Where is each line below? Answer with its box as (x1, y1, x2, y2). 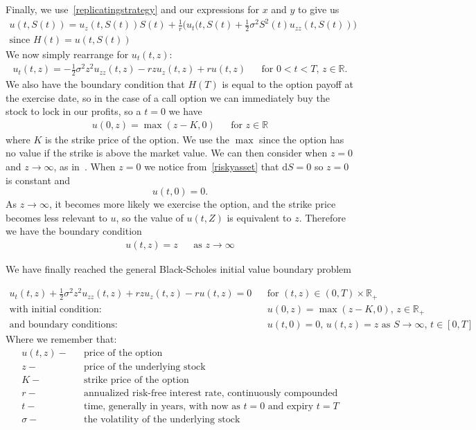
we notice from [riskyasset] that (144, 159, 279, 173)
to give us (298, 2, 340, 16)
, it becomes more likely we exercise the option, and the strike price (49, 197, 336, 211)
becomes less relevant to (6, 210, 107, 224)
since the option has (259, 132, 344, 146)
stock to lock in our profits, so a (6, 104, 141, 118)
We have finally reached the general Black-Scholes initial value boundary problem (6, 261, 351, 276)
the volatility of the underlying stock (84, 414, 240, 424)
